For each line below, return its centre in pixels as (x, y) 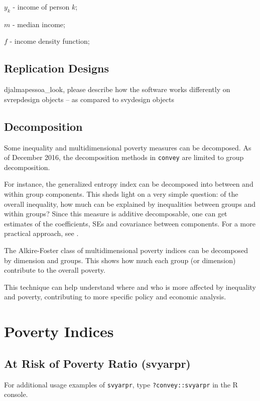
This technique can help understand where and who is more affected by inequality (130, 287)
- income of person (41, 7)
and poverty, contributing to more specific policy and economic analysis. (115, 297)
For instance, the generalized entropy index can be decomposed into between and (129, 184)
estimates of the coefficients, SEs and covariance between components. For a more (130, 223)
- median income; (39, 24)
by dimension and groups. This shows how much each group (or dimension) (120, 260)
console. (16, 394)
